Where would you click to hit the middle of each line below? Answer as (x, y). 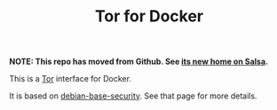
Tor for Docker (149, 16)
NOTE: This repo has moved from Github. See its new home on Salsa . (139, 62)
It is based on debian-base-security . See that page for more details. (133, 96)
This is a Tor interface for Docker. (70, 79)
